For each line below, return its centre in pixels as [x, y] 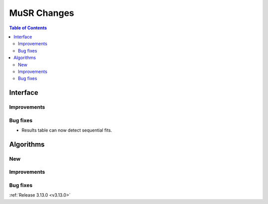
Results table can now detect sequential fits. [67, 130]
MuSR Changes [42, 13]
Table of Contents [28, 28]
